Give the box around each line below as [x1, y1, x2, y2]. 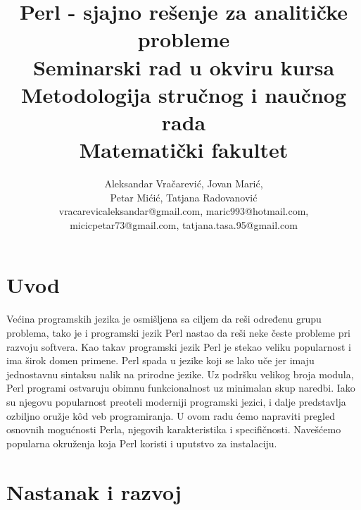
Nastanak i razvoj [6, 477, 182, 506]
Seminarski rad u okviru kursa [32, 52, 335, 81]
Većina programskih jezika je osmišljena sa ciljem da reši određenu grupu [6, 311, 322, 326]
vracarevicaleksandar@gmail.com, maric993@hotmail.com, [58, 204, 309, 218]
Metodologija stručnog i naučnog [20, 80, 347, 108]
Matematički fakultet [79, 135, 289, 164]
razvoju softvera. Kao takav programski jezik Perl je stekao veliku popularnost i [6, 339, 351, 354]
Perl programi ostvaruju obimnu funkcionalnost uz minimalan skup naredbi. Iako [6, 380, 355, 395]
